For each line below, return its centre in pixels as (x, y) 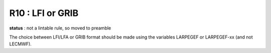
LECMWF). (21, 44)
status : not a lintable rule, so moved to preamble (60, 28)
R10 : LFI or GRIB (44, 13)
